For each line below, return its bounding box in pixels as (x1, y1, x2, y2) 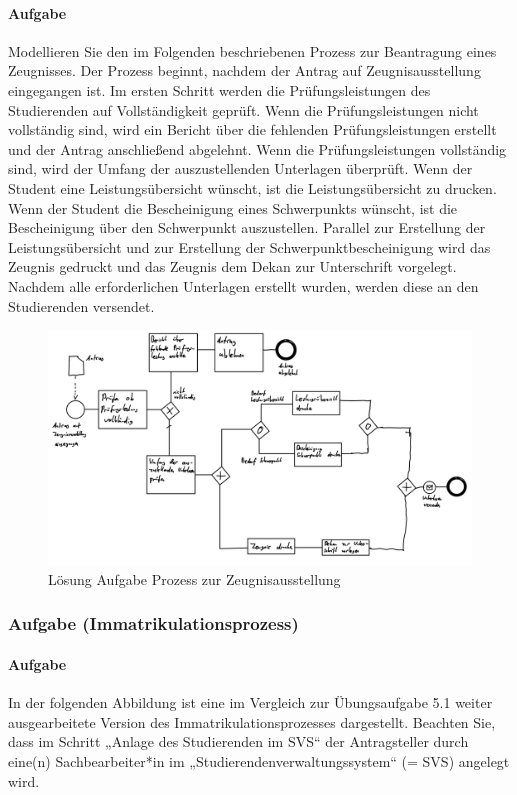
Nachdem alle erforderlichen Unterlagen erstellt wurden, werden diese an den (8, 275, 479, 296)
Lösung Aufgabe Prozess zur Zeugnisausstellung (48, 568, 341, 589)
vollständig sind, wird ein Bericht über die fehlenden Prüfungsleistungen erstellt (8, 119, 497, 140)
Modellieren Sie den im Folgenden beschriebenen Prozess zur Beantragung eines (8, 40, 497, 61)
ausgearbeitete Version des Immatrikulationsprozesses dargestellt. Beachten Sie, (8, 711, 496, 732)
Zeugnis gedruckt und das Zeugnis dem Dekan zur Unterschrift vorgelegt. (8, 256, 457, 277)
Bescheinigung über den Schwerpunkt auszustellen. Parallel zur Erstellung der (8, 217, 486, 238)
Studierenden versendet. (8, 295, 155, 316)
